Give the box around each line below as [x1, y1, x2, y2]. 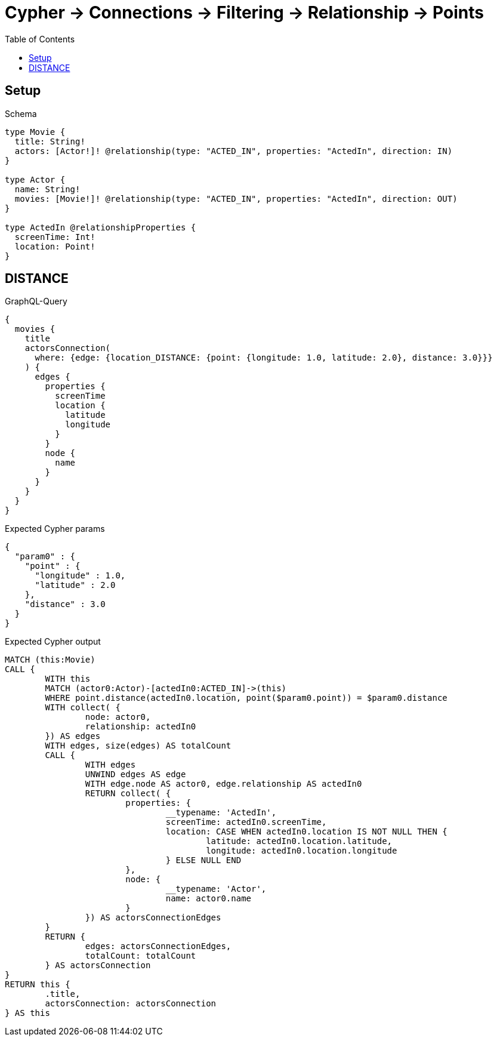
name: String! [14, 184, 81, 194]
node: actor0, [85, 712, 151, 722]
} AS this [5, 1008, 50, 1018]
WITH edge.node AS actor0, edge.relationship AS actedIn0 [85, 779, 362, 789]
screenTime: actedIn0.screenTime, [165, 817, 327, 827]
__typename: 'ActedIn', [165, 808, 277, 818]
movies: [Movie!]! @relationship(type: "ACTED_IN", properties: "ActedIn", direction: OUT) [14, 193, 458, 204]
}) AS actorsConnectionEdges [85, 913, 221, 923]
